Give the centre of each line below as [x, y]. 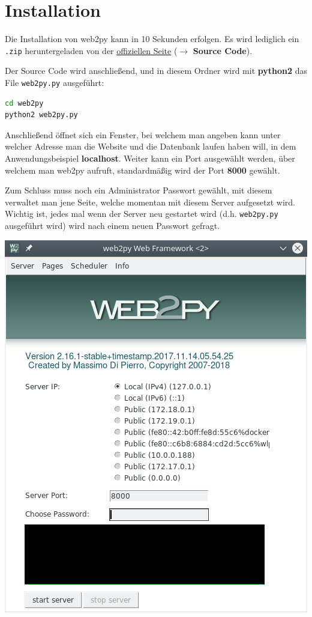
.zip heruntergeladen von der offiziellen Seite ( [91, 50]
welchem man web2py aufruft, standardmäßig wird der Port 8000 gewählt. [142, 170]
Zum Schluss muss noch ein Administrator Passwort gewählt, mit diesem [139, 190]
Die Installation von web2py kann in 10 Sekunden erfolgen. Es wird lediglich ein [152, 39]
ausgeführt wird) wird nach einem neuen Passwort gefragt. [112, 226]
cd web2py [24, 103]
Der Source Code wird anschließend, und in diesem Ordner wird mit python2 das [156, 71]
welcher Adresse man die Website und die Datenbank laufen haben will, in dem [151, 146]
